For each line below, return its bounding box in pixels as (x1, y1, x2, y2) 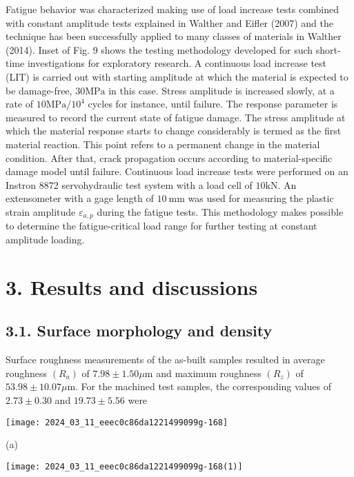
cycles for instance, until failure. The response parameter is (88, 97, 338, 111)
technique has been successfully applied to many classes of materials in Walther (6, 29, 342, 43)
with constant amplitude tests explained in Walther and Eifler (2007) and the (6, 15, 333, 30)
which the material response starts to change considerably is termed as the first (6, 123, 342, 138)
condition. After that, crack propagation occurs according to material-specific (6, 150, 333, 165)
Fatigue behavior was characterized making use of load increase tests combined (6, 2, 339, 16)
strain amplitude (6, 204, 76, 219)
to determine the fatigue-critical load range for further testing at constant (6, 219, 317, 233)
